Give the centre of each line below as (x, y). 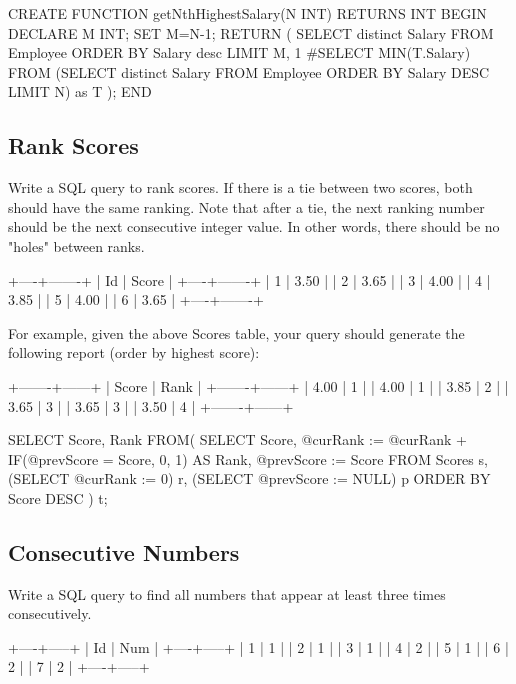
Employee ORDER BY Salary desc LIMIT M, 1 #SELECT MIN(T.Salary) (239, 52)
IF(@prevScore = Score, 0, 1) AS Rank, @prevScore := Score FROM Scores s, (248, 458)
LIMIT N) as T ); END (80, 91)
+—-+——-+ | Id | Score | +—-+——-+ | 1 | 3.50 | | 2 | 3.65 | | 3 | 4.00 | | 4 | (249, 279)
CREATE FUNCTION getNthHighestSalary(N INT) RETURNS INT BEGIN (247, 13)
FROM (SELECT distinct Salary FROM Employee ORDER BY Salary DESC (249, 71)
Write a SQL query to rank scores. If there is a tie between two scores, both (240, 187)
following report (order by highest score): (134, 352)
